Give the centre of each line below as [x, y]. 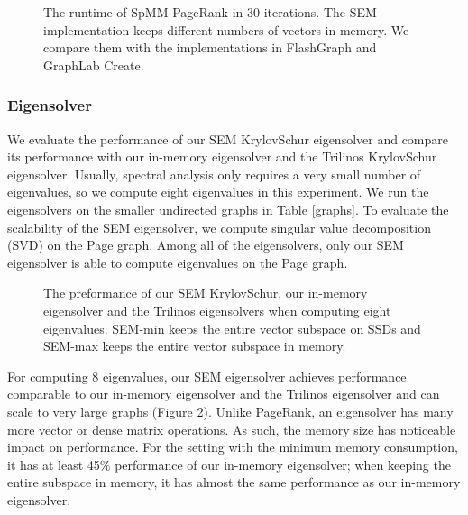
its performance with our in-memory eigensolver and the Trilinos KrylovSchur [222, 156]
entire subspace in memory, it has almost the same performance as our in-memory [234, 482]
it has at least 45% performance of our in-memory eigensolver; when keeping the [229, 464]
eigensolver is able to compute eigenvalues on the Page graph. [178, 262]
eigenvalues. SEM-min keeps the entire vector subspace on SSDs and [232, 328]
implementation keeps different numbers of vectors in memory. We [226, 29]
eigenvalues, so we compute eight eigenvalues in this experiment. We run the [218, 192]
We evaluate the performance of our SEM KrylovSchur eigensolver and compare [228, 138]
